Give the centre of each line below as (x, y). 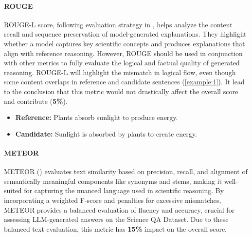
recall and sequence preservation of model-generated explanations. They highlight (125, 34)
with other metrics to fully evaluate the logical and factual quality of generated (122, 63)
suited (13, 190)
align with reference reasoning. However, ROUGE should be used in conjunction (123, 53)
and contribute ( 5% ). (36, 101)
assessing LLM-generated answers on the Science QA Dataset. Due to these (116, 219)
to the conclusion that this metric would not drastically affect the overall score (121, 91)
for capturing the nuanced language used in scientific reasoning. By (124, 190)
